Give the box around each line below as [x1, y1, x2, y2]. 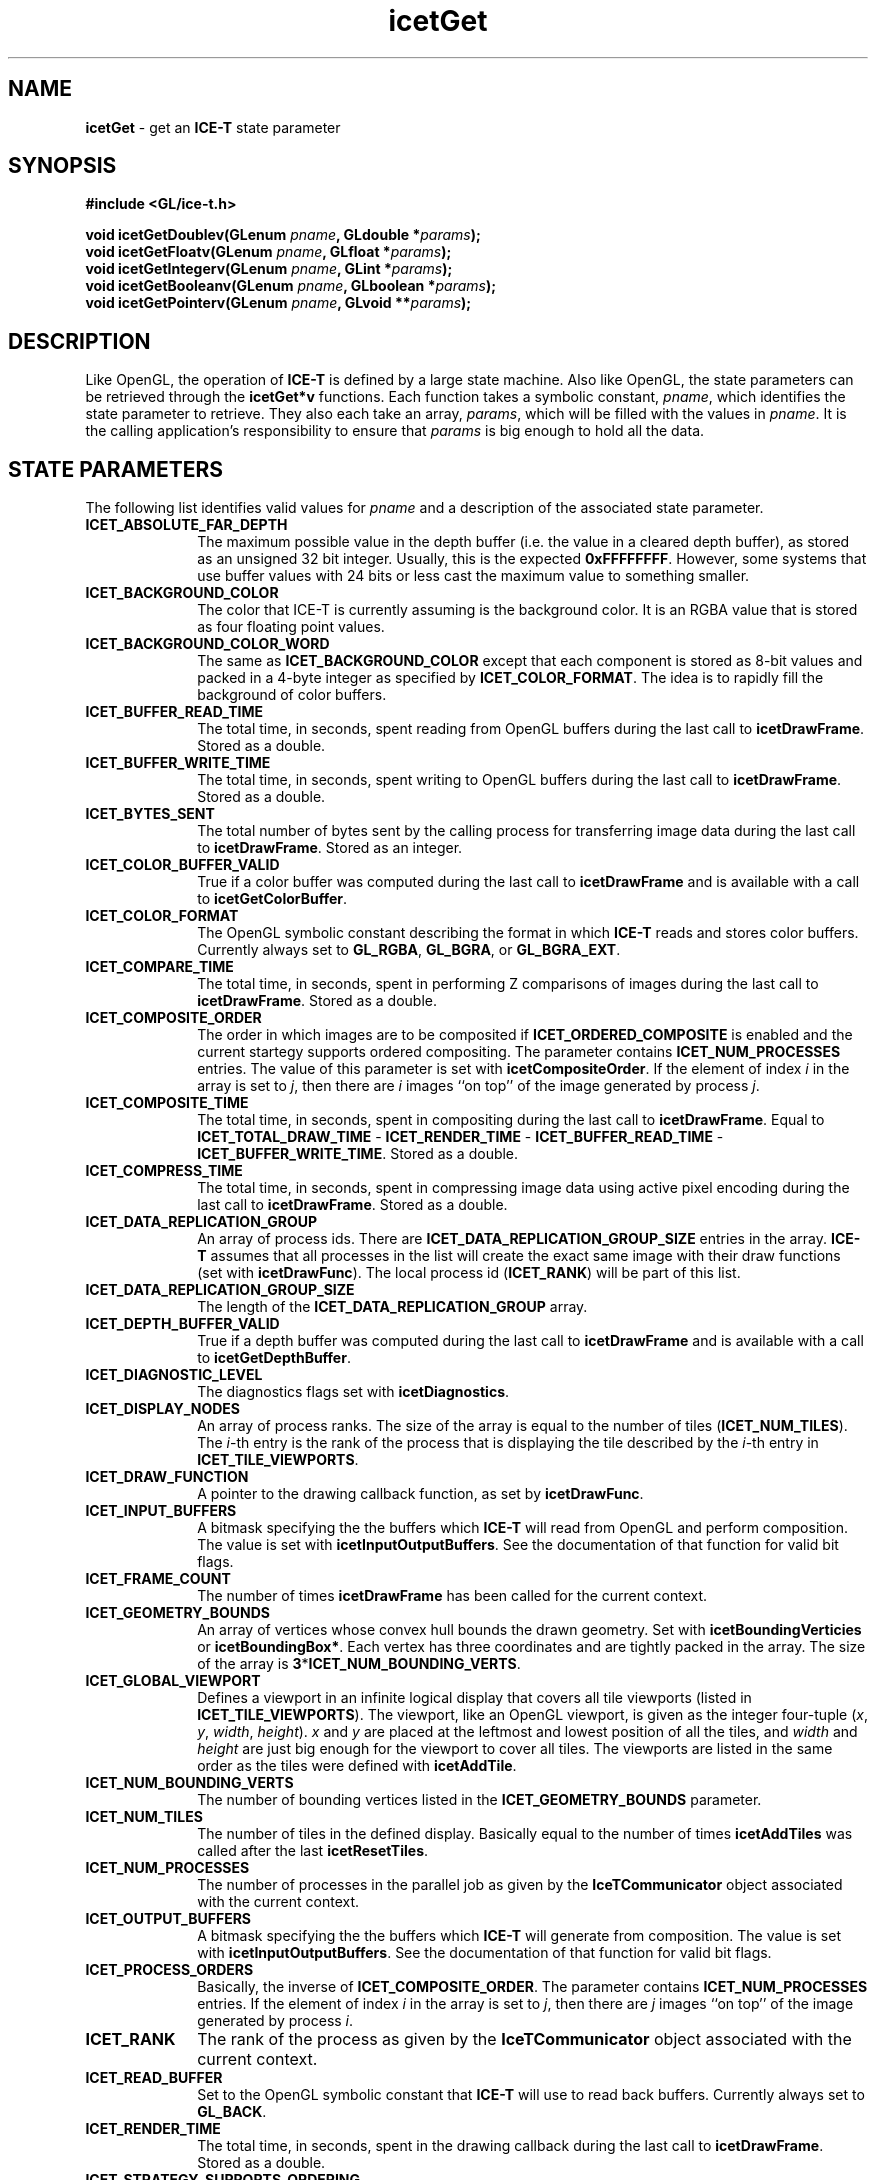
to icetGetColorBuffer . [197, 890, 348, 908]
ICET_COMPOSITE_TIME [85, 1094, 249, 1112]
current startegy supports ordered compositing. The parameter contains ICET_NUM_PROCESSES [197, 1043, 841, 1061]
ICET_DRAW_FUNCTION [85, 1468, 249, 1486]
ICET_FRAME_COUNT [85, 1570, 231, 1588]
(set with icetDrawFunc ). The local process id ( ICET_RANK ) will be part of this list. [197, 1264, 741, 1282]
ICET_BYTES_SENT [85, 805, 215, 823]
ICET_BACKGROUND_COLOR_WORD [85, 635, 330, 653]
